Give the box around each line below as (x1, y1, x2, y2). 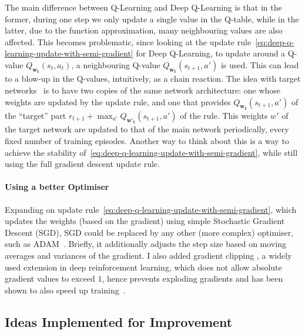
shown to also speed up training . (5, 283, 126, 296)
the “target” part (5, 109, 66, 122)
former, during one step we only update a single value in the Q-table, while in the (5, 12, 299, 25)
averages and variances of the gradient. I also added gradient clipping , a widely (5, 249, 292, 262)
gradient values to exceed (5, 272, 95, 285)
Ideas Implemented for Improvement (5, 312, 233, 330)
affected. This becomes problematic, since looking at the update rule (5, 35, 252, 48)
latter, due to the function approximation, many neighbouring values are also (5, 24, 283, 36)
